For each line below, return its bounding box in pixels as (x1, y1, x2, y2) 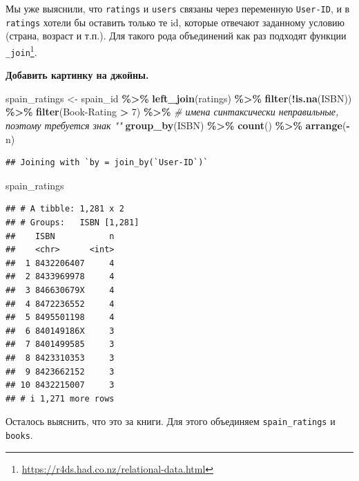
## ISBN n (6, 231, 115, 241)
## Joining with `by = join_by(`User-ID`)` (6, 158, 208, 168)
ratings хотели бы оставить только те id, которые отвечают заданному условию (6, 15, 345, 29)
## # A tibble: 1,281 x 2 (6, 204, 124, 214)
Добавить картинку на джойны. (6, 68, 149, 82)
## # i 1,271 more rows (6, 393, 115, 404)
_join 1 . (6, 42, 37, 59)
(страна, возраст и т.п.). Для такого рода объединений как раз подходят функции (6, 28, 347, 43)
